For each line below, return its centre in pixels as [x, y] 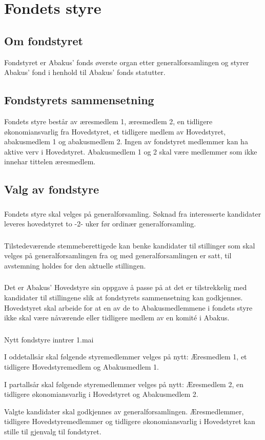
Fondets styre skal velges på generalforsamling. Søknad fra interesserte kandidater [133, 213]
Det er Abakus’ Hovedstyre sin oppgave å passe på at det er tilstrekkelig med [126, 287]
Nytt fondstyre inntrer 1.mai [49, 339]
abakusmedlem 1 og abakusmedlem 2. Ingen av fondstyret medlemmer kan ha [126, 141]
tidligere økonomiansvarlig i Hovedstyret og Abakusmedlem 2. [101, 394]
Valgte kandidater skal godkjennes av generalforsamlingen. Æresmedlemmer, [124, 411]
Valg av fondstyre [52, 189]
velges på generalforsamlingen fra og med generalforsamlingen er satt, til [118, 255]
